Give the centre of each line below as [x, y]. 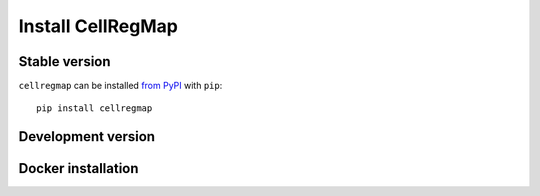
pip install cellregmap [94, 108]
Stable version [64, 61]
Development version [86, 136]
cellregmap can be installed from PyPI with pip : [120, 86]
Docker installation [78, 168]
